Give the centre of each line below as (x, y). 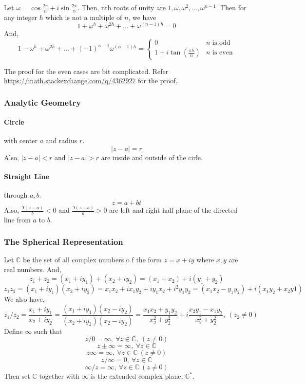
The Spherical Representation (64, 241)
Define (13, 331)
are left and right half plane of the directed (173, 210)
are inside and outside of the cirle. (152, 157)
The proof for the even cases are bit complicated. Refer (86, 71)
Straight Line (27, 176)
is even (223, 53)
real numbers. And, (33, 269)
